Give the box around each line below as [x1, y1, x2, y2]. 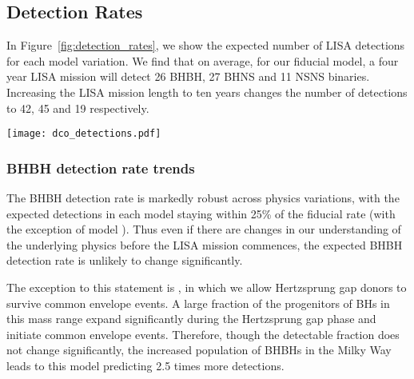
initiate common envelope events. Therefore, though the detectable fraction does [6, 325, 400, 342]
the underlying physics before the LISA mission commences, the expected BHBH [6, 236, 403, 253]
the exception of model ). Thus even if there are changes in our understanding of [6, 221, 401, 237]
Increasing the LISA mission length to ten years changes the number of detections [6, 83, 408, 100]
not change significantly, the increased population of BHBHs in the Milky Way [6, 341, 392, 358]
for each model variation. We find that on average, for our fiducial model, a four [6, 52, 399, 69]
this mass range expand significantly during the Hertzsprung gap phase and [6, 310, 376, 327]
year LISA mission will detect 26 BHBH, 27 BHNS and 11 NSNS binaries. [6, 68, 370, 85]
